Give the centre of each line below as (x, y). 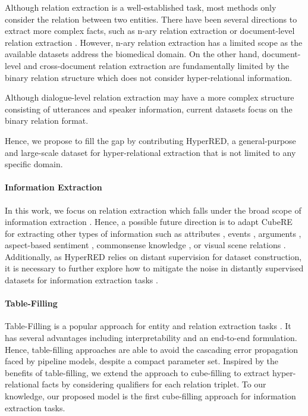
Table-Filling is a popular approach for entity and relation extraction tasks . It (148, 326)
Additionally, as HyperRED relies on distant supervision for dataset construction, (153, 256)
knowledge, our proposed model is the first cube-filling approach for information (150, 396)
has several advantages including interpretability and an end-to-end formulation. (151, 338)
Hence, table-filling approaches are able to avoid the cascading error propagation (152, 349)
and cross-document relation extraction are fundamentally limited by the (156, 65)
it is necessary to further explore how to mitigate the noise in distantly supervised (154, 268)
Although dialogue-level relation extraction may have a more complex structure (150, 97)
